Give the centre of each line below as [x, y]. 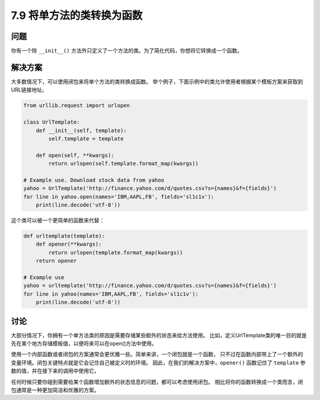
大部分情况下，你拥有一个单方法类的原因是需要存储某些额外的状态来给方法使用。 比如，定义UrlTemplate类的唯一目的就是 [159, 335]
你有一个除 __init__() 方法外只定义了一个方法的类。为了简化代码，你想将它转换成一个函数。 [127, 51]
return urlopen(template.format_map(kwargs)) [116, 252]
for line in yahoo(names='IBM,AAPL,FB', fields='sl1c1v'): [111, 294]
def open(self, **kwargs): [75, 155]
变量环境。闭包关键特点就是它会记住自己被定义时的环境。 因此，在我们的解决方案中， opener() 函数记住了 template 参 [158, 362]
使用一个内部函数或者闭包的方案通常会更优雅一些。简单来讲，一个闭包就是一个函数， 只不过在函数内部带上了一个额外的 [157, 354]
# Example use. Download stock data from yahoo [94, 180]
